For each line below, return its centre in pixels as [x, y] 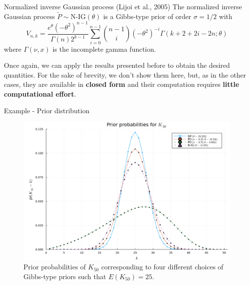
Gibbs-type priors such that [65, 276]
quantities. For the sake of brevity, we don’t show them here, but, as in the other [125, 74]
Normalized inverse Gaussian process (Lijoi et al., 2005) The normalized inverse [123, 6]
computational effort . [40, 94]
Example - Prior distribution [47, 110]
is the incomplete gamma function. [104, 49]
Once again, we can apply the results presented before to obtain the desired [117, 65]
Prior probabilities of [55, 267]
